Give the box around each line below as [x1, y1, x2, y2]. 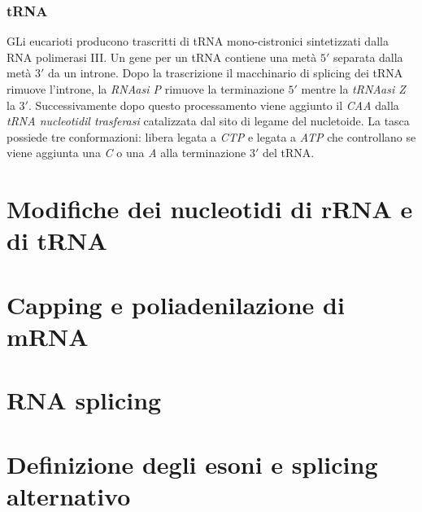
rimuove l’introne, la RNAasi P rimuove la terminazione [7, 81, 285, 97]
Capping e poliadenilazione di [7, 287, 345, 321]
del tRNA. [262, 144, 315, 161]
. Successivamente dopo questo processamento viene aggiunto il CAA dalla [28, 96, 399, 113]
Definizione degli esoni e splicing [7, 447, 378, 480]
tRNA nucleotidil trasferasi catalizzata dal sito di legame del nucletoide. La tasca [7, 112, 410, 129]
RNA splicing [7, 383, 162, 417]
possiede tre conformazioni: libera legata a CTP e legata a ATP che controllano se [7, 128, 416, 145]
